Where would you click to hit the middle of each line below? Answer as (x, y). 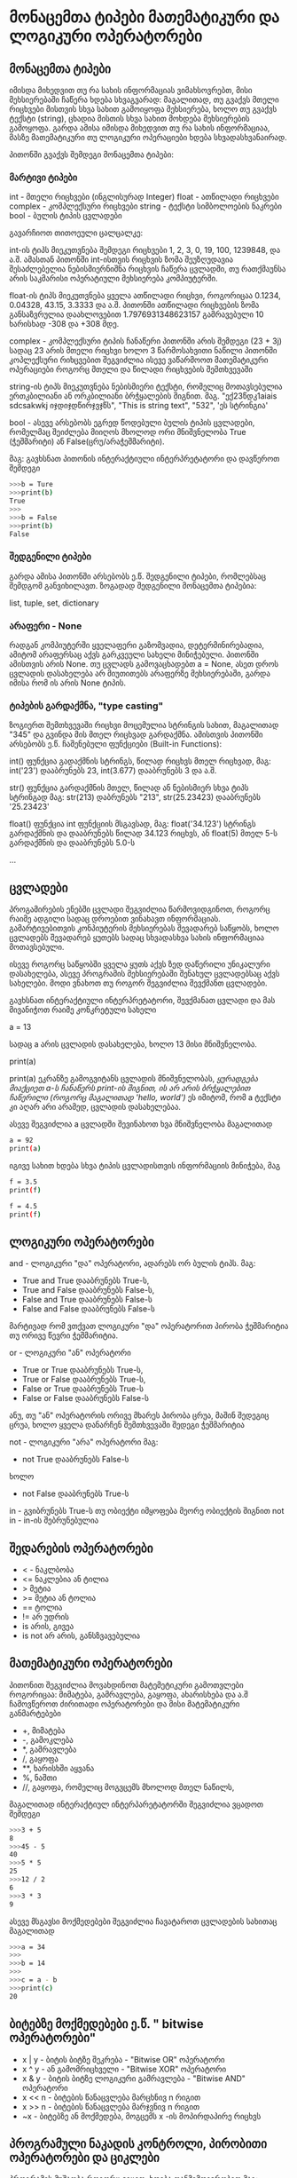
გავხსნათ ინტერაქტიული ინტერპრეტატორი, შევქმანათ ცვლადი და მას (142, 1001)
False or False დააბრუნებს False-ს (85, 1398)
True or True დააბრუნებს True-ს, (82, 1370)
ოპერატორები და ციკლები (84, 2157)
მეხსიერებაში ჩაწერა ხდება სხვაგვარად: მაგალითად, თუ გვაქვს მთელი (144, 99)
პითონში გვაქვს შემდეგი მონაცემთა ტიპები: (92, 154)
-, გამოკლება (47, 1739)
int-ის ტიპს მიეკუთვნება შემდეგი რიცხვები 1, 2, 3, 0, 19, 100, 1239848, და (145, 250)
